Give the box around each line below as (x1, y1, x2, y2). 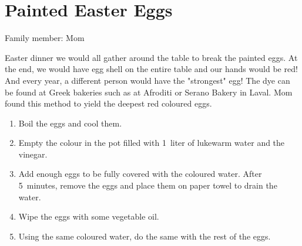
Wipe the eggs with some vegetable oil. (18, 210, 159, 223)
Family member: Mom (5, 32, 85, 44)
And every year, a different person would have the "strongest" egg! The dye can (5, 74, 290, 86)
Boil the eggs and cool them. (18, 117, 122, 129)
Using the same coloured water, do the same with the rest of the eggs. (18, 230, 271, 242)
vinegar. (18, 148, 48, 160)
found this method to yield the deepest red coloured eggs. (5, 97, 212, 110)
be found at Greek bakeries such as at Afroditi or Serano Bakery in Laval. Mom (5, 86, 293, 98)
